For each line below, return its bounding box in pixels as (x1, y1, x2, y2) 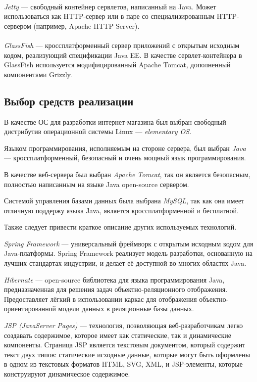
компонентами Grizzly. (4, 69, 72, 79)
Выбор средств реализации (4, 93, 134, 108)
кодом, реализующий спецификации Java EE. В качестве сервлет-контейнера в (4, 49, 242, 60)
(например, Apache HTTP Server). (33, 20, 140, 31)
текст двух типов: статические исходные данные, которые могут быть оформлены (4, 349, 250, 359)
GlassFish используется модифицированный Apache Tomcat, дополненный (4, 59, 231, 70)
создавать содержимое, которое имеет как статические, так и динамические (4, 330, 232, 340)
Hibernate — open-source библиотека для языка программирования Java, (4, 274, 225, 285)
